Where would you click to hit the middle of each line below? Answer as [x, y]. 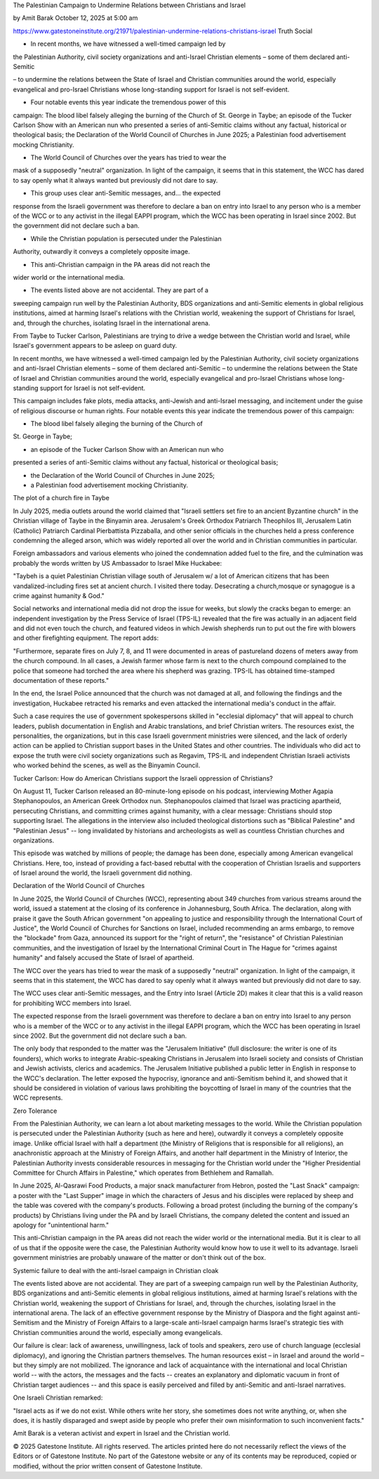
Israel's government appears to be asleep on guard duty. [95, 346]
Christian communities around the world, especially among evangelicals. [118, 1332]
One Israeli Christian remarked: [58, 1397]
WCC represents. [38, 1098]
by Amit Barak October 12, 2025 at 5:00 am [75, 18]
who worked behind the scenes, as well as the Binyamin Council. [107, 765]
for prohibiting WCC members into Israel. [72, 1003]
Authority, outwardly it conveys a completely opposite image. [101, 252]
